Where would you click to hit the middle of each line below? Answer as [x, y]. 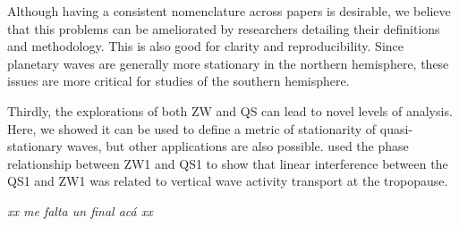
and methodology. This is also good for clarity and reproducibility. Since [206, 46]
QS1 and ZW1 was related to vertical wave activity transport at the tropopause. [228, 181]
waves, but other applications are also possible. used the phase [238, 146]
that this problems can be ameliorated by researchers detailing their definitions [224, 28]
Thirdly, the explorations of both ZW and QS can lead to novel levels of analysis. [230, 110]
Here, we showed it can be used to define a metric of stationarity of [192, 128]
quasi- [396, 128]
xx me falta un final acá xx [80, 210]
